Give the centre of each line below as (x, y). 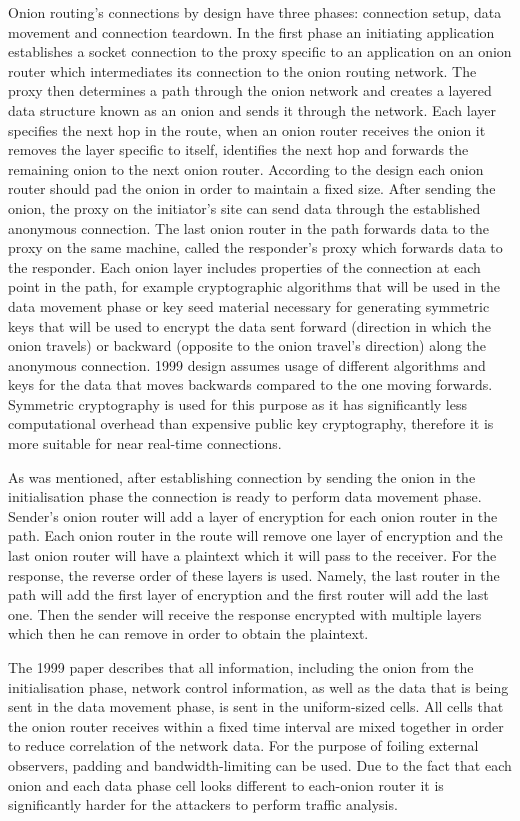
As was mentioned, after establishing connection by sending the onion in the (242, 476)
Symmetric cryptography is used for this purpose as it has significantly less (238, 403)
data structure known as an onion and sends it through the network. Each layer (252, 109)
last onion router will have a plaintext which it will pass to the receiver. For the (252, 555)
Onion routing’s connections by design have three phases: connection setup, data (255, 12)
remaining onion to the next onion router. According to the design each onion (246, 168)
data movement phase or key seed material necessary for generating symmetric (249, 305)
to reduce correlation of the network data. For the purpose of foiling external (243, 745)
